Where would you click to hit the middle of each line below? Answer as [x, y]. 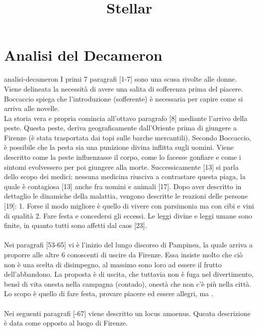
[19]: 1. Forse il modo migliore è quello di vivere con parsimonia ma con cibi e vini [129, 206]
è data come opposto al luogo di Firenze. [66, 323]
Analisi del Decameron [83, 55]
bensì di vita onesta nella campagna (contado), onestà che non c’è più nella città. [128, 283]
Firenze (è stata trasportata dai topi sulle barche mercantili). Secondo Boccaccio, [128, 137]
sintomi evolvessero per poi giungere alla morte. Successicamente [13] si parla [121, 166]
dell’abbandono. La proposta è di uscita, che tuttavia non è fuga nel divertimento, [129, 274]
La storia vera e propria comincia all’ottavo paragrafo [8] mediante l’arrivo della [126, 118]
